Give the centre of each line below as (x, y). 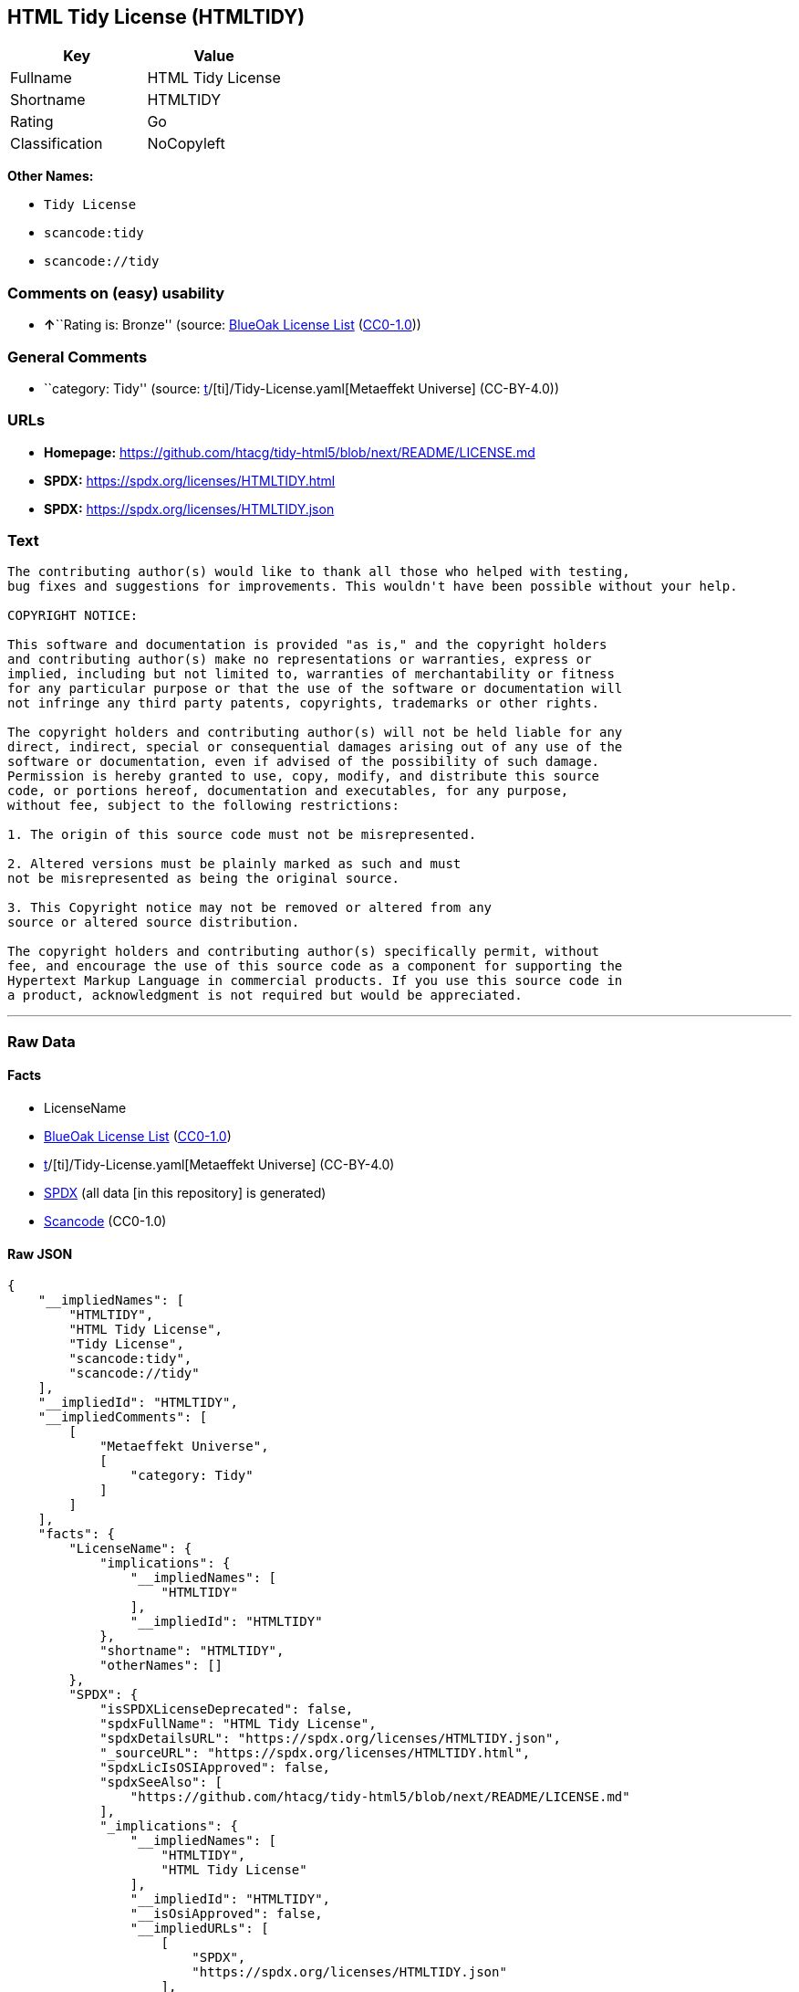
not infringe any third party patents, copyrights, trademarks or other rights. (304, 703)
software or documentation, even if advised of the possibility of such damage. (304, 762)
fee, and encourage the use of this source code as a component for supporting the (315, 966)
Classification (57, 144)
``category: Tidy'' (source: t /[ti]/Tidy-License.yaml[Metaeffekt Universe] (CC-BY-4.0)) (302, 388)
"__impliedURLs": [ (199, 1929)
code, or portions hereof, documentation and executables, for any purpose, (288, 791)
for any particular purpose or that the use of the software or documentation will (315, 689)
